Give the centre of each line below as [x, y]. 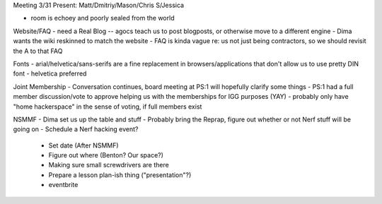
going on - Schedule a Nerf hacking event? [76, 129]
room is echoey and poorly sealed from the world [103, 18]
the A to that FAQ [38, 51]
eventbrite [63, 185]
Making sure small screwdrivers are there [109, 165]
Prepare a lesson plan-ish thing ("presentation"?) [120, 175]
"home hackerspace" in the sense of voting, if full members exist [108, 107]
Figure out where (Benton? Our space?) [106, 155]
